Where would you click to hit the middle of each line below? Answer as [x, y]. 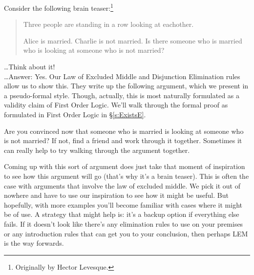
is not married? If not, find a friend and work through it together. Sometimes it [123, 140]
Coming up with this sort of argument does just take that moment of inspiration [125, 166]
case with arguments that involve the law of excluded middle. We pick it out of [122, 185]
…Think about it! [30, 67]
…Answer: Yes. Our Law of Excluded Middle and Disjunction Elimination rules [122, 76]
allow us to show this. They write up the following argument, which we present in [126, 86]
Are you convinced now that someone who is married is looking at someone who [124, 131]
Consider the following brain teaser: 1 [59, 7]
